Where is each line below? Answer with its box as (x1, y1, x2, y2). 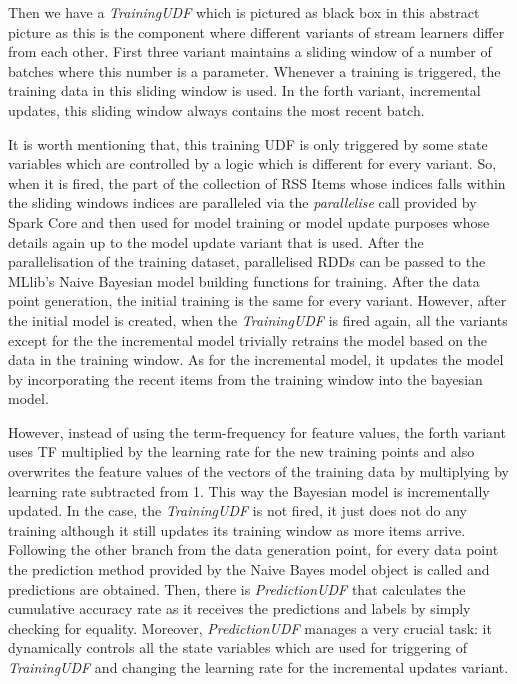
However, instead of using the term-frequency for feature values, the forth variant (8, 421, 506, 442)
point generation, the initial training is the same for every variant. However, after (8, 290, 507, 311)
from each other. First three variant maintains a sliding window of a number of (8, 41, 492, 62)
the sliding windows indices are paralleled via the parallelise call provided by (8, 192, 477, 213)
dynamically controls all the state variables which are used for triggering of (8, 637, 468, 658)
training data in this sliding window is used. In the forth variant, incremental (8, 80, 481, 101)
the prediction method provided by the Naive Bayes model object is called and (8, 559, 490, 580)
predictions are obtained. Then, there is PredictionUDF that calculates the (8, 578, 466, 599)
